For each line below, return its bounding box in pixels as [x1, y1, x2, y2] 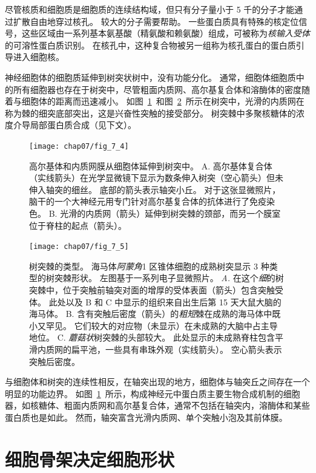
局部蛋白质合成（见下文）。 [30, 118, 136, 131]
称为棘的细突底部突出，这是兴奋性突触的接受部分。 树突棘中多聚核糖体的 [5, 106, 296, 119]
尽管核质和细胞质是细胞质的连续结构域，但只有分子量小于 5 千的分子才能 [5, 3, 295, 15]
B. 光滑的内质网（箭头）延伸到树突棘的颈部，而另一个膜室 [48, 206, 281, 219]
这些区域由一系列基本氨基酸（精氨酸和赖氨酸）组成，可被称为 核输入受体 [21, 27, 310, 39]
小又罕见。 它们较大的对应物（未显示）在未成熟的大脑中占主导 [29, 319, 278, 332]
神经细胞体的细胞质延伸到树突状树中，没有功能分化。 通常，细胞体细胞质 [5, 70, 296, 83]
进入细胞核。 [13, 50, 64, 63]
